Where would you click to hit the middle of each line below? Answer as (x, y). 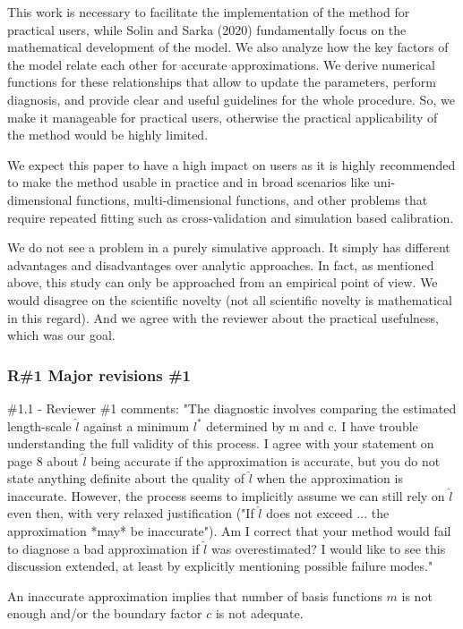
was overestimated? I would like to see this (328, 548)
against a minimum (137, 425)
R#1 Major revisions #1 (99, 374)
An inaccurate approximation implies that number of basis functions (195, 595)
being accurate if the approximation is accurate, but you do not (266, 460)
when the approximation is (330, 478)
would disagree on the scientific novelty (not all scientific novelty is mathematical (230, 299)
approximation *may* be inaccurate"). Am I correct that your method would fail (229, 531)
